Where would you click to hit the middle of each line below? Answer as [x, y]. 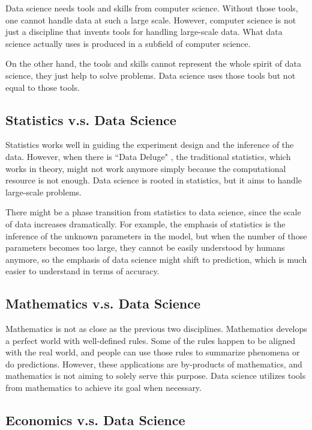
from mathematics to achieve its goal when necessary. [103, 388]
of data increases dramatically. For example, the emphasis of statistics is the [145, 223]
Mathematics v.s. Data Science [103, 303]
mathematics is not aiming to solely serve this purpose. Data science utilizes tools [156, 376]
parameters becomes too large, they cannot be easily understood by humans [145, 247]
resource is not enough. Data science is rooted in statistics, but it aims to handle [154, 180]
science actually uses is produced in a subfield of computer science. [128, 43]
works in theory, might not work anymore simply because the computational [146, 168]
